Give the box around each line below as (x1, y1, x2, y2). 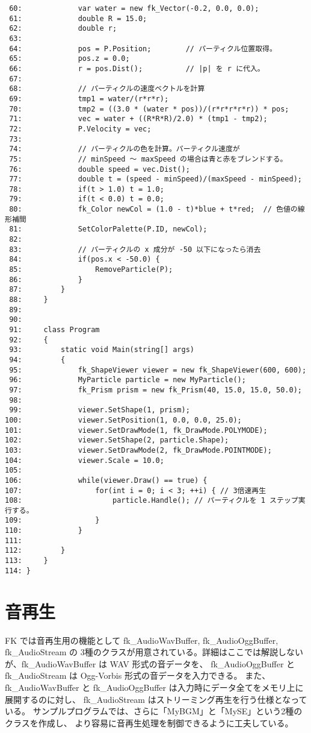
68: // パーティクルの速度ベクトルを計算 (9, 84, 205, 93)
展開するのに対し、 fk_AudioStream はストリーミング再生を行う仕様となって (5, 693, 307, 705)
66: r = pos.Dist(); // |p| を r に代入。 (9, 64, 265, 73)
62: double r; (9, 24, 117, 33)
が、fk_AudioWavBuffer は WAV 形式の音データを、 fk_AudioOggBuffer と (5, 657, 295, 670)
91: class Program (9, 326, 100, 334)
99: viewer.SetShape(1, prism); (9, 406, 190, 415)
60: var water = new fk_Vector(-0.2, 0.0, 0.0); (9, 4, 259, 13)
